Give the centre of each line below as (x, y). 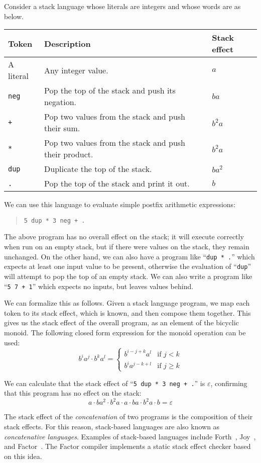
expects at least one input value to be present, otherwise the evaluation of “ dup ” (127, 266)
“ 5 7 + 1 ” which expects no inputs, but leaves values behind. (99, 286)
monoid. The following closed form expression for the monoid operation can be (125, 332)
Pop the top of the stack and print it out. (117, 183)
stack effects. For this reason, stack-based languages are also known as (112, 427)
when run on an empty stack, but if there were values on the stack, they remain (127, 247)
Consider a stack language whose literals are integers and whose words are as (122, 6)
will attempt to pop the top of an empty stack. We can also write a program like (128, 276)
